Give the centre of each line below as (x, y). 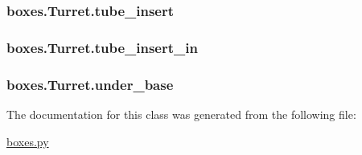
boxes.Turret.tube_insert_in (102, 47)
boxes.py (28, 141)
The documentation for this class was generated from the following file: (181, 114)
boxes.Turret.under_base (90, 84)
